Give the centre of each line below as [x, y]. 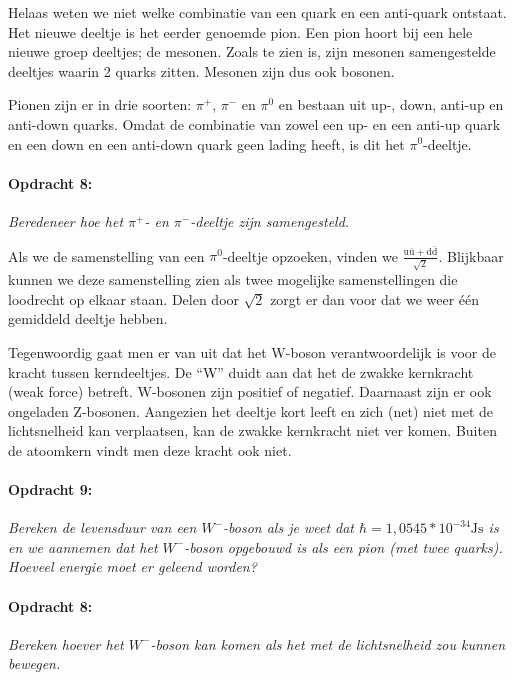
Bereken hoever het [66, 643]
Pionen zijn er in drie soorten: [100, 104]
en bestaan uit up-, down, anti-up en [391, 104]
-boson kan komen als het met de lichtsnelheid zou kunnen [327, 643]
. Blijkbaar [471, 255]
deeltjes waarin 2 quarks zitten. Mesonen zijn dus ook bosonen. [201, 70]
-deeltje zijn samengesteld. [270, 220]
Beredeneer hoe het [66, 220]
